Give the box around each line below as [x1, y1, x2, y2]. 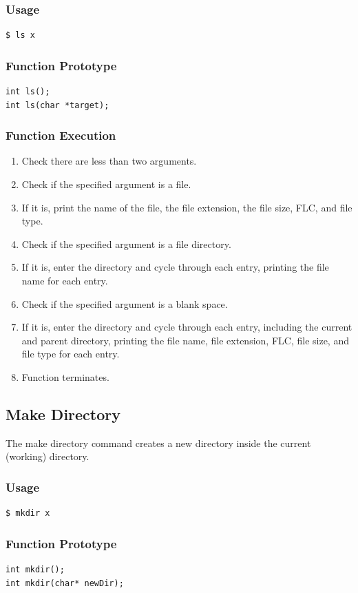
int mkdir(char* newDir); [6, 578, 124, 588]
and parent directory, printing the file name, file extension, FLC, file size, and [21, 333, 349, 347]
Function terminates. [21, 369, 109, 384]
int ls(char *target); [6, 100, 109, 110]
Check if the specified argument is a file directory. [21, 236, 231, 251]
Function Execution [6, 127, 116, 144]
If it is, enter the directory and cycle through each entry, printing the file [21, 260, 329, 274]
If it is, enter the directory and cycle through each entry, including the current [21, 320, 352, 334]
